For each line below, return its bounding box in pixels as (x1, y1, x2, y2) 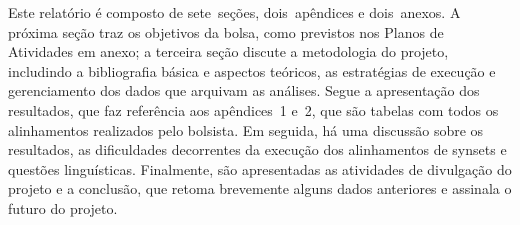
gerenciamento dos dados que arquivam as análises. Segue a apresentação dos (8, 80, 480, 101)
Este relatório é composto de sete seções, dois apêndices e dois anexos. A (8, 2, 461, 22)
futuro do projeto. (8, 197, 118, 218)
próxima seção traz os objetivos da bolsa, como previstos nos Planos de (8, 21, 444, 42)
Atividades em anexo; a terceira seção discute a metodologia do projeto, (8, 41, 449, 62)
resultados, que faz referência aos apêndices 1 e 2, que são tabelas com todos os (8, 99, 499, 120)
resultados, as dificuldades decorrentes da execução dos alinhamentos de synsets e (8, 139, 507, 160)
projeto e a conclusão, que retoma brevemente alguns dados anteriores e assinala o (8, 178, 512, 199)
